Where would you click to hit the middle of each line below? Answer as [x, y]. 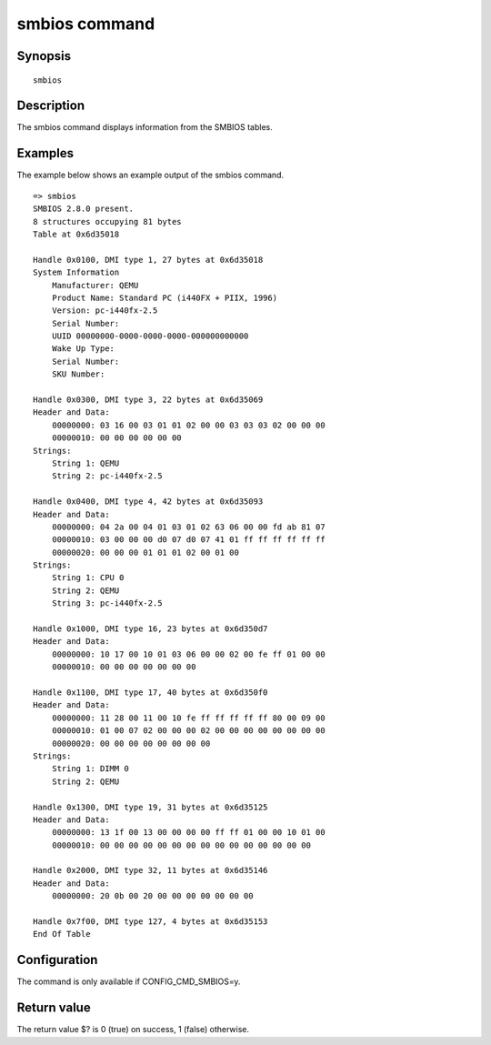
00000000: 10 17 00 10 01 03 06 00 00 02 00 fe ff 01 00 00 [189, 654]
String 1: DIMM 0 [90, 769]
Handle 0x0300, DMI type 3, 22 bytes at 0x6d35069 [148, 400]
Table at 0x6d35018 [76, 234]
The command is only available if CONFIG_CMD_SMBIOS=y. [129, 981]
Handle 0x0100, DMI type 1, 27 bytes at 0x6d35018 [148, 260]
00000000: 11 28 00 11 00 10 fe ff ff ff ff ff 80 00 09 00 [189, 718]
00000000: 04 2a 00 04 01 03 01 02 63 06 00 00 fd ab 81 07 [189, 527]
